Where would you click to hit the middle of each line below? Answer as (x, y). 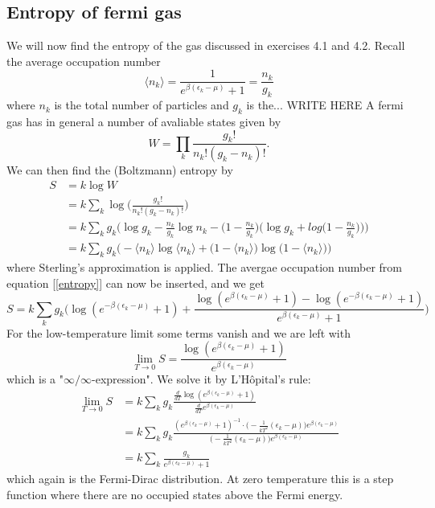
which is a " (35, 378)
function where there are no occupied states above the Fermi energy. (175, 494)
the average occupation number (84, 61)
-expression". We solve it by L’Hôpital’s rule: (201, 378)
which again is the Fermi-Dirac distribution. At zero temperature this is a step (200, 478)
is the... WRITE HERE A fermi (325, 105)
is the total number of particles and (142, 105)
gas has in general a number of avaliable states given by (144, 122)
